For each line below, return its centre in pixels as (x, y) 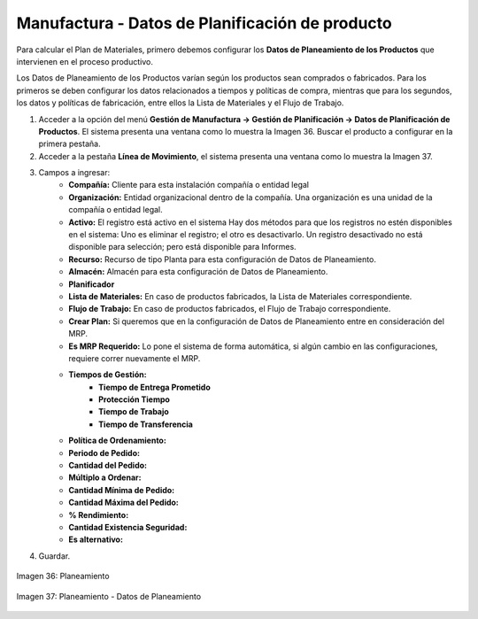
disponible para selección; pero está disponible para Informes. (182, 247)
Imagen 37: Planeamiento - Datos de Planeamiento (109, 596)
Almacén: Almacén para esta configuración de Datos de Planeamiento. (198, 272)
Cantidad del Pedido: (108, 466)
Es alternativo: (96, 539)
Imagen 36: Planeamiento (63, 576)
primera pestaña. (69, 144)
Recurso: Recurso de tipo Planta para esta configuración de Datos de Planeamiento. (222, 259)
